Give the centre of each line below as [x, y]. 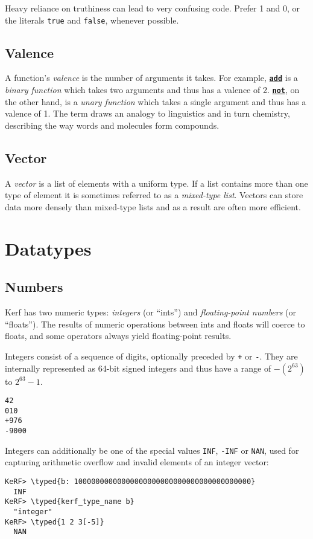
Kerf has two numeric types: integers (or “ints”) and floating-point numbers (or [151, 312]
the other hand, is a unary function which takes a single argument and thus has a [156, 101]
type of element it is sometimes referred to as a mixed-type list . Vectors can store [154, 195]
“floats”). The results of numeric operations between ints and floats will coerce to [155, 324]
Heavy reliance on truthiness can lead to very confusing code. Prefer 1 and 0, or [153, 8]
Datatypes [48, 248]
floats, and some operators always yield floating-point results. [118, 336]
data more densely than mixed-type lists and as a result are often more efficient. [153, 206]
